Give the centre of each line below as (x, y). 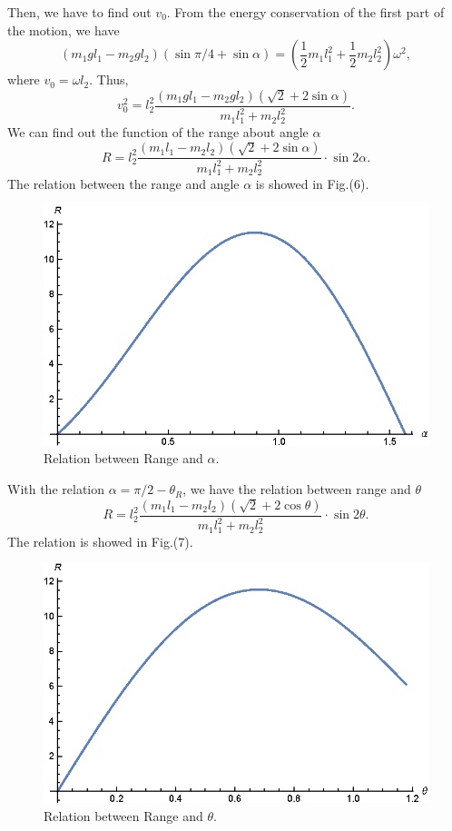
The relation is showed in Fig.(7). (100, 541)
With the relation (56, 489)
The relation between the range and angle (123, 184)
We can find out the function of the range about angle (158, 131)
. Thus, (109, 79)
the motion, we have (64, 30)
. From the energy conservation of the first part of (305, 12)
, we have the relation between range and (297, 489)
